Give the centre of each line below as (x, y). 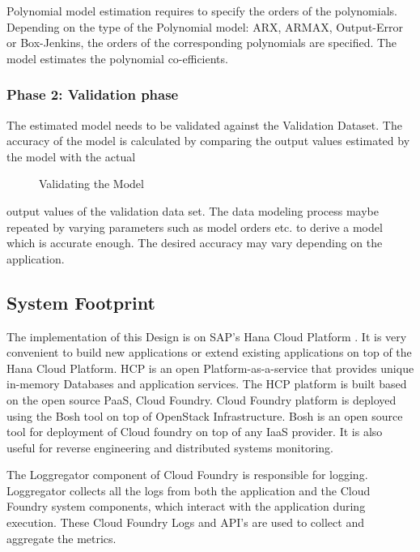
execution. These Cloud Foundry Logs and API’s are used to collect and (185, 522)
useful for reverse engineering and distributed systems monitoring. (170, 447)
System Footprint (81, 302)
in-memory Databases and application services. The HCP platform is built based (207, 384)
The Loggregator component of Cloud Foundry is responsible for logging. (187, 475)
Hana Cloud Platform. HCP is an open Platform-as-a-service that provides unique (210, 368)
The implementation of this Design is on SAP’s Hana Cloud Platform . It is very (207, 336)
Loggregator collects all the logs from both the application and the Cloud (189, 490)
